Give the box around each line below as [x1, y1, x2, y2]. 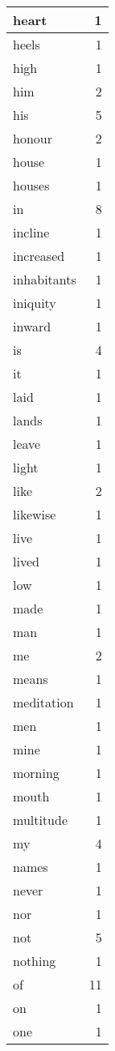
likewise [13, 505, 56, 523]
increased [13, 246, 65, 265]
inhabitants [13, 270, 76, 288]
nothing [13, 951, 56, 970]
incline [13, 223, 50, 241]
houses [13, 176, 50, 194]
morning [13, 763, 60, 782]
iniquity [13, 293, 56, 312]
